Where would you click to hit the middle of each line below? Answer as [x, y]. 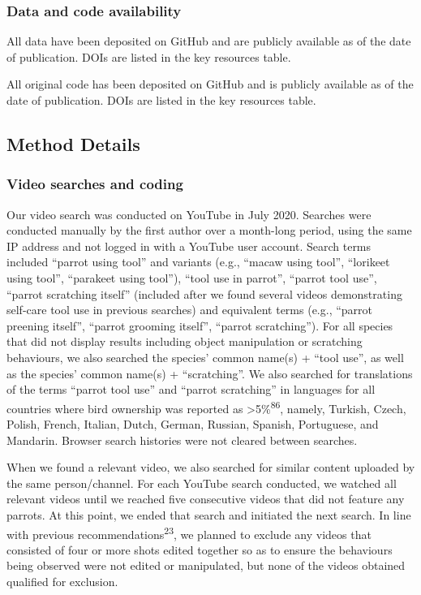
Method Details [73, 143]
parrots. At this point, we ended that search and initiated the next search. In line [209, 514]
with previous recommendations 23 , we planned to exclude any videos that [189, 532]
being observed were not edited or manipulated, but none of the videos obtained [206, 565]
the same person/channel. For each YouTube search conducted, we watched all [202, 483]
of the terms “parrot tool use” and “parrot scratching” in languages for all [191, 389]
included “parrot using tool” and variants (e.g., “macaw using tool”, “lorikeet [198, 262]
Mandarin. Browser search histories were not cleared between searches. [182, 440]
